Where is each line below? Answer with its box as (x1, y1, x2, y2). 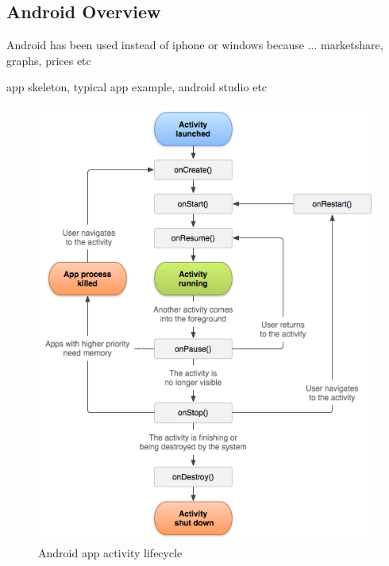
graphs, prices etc (6, 52, 91, 68)
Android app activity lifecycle (38, 544, 183, 560)
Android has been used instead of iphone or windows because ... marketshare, (6, 37, 383, 53)
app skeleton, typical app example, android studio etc (6, 79, 268, 95)
